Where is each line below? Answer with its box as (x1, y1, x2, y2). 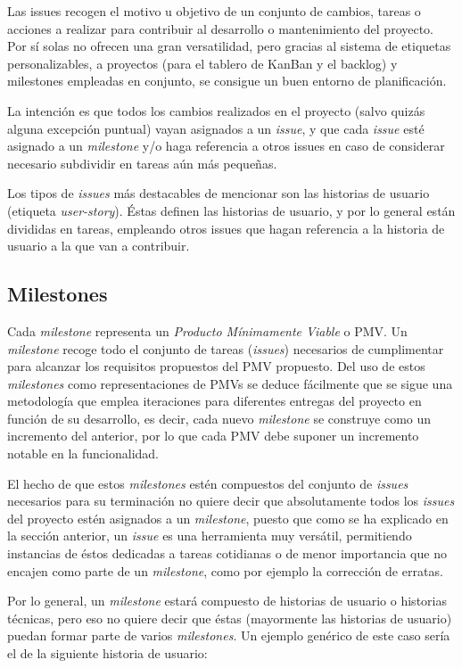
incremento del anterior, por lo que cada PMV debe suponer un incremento (7, 426, 419, 445)
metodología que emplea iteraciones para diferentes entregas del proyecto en (7, 392, 422, 410)
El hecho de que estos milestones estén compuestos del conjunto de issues (7, 474, 408, 492)
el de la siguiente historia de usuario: (7, 644, 208, 663)
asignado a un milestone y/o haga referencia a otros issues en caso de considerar (7, 136, 445, 155)
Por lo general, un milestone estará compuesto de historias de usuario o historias (7, 591, 447, 610)
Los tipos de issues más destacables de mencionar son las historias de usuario (7, 184, 430, 202)
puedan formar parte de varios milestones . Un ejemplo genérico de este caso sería (7, 626, 450, 645)
